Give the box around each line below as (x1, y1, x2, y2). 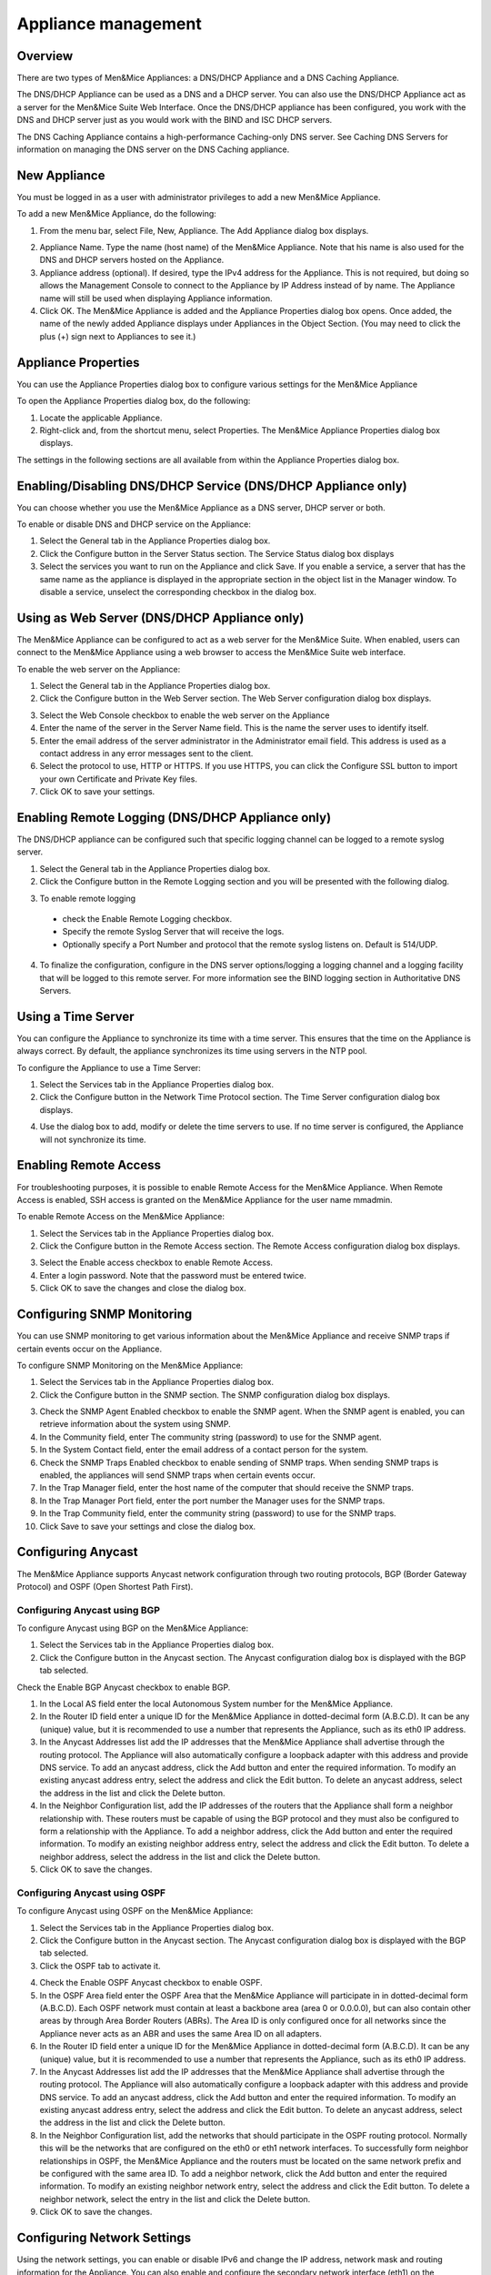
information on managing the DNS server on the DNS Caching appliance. (16, 144, 290, 155)
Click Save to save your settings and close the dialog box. (39, 1521, 256, 1532)
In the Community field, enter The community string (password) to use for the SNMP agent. (39, 1431, 382, 1442)
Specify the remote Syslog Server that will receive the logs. (62, 926, 285, 937)
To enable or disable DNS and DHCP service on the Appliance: (16, 519, 252, 530)
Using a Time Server (16, 1008, 135, 1024)
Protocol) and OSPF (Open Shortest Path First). (16, 1581, 194, 1592)
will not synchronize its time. (39, 1134, 146, 1145)
